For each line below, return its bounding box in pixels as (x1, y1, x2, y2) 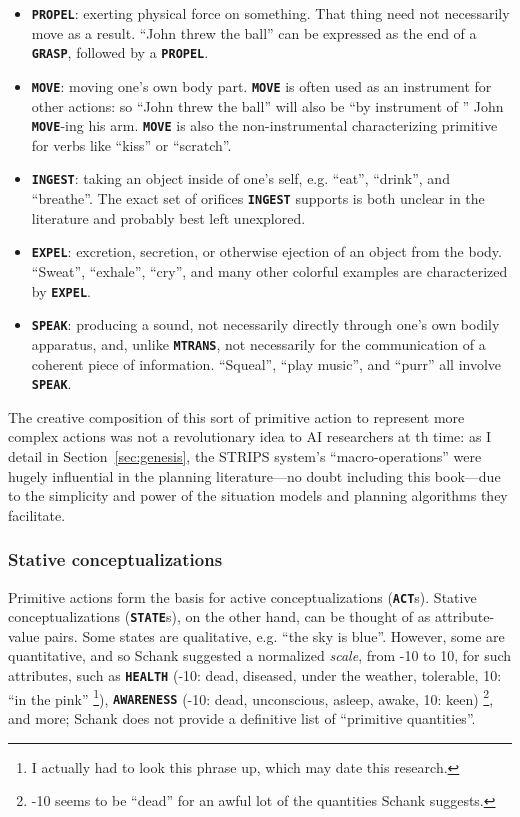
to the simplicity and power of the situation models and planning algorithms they (8, 485, 508, 506)
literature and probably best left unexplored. (31, 207, 306, 228)
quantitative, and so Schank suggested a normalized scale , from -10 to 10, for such (8, 645, 512, 666)
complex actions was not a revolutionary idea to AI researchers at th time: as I (8, 426, 492, 447)
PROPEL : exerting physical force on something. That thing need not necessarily (31, 3, 510, 23)
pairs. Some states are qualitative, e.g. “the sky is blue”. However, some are (44, 625, 505, 646)
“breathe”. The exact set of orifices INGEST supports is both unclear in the (31, 188, 485, 209)
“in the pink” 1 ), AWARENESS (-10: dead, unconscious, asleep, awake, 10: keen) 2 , (8, 685, 494, 709)
